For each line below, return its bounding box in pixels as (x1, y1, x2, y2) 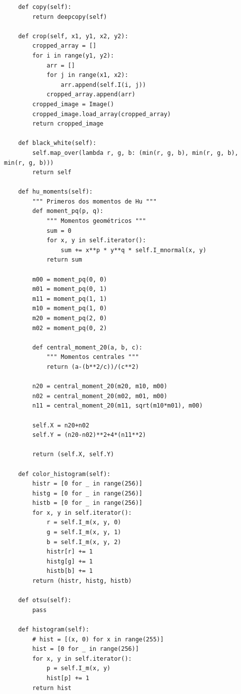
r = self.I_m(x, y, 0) (46, 519, 121, 526)
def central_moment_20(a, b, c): (32, 344, 143, 351)
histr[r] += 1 (46, 548, 93, 555)
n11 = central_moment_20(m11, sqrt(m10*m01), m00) (32, 402, 203, 410)
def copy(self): (18, 3, 72, 10)
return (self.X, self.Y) (32, 451, 114, 458)
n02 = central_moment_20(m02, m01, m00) (32, 392, 168, 400)
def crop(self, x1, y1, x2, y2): (18, 32, 128, 40)
